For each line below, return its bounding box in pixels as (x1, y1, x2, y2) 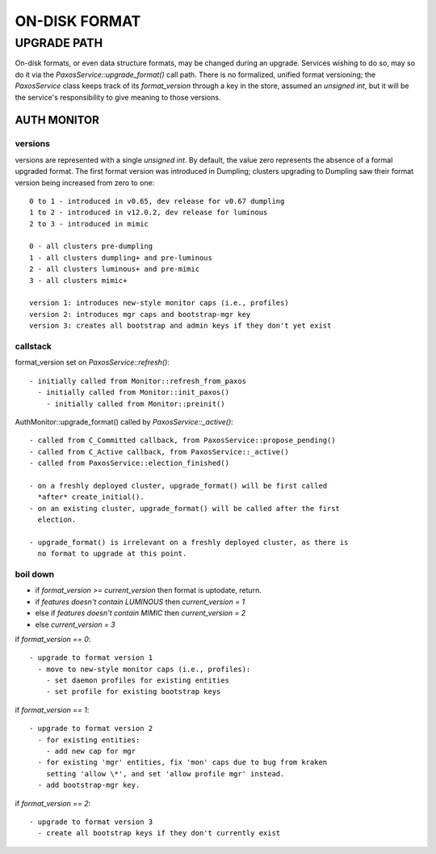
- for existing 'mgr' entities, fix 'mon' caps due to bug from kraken (37, 758, 328, 767)
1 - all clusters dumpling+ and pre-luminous (29, 253, 213, 262)
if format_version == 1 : (15, 704, 90, 715)
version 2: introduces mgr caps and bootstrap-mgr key (29, 310, 251, 319)
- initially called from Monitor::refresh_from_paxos (29, 376, 246, 386)
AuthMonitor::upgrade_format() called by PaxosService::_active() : (15, 416, 233, 426)
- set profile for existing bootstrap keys (45, 687, 221, 696)
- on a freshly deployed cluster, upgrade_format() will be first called (29, 481, 328, 490)
